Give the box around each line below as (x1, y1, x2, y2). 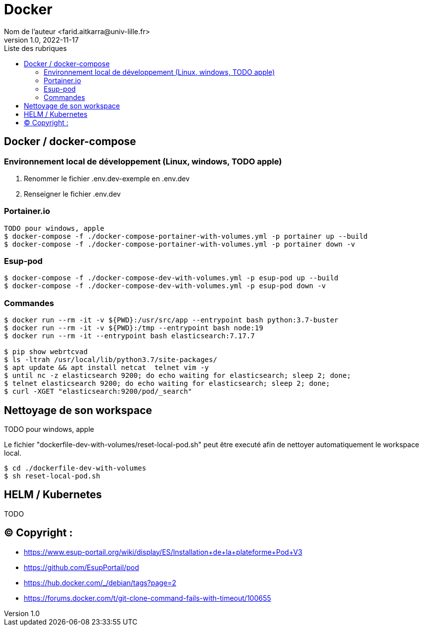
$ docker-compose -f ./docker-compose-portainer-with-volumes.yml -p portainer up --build (4, 232, 368, 240)
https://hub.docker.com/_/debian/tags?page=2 (24, 578, 177, 587)
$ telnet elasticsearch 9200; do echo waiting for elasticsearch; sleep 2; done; (4, 379, 330, 388)
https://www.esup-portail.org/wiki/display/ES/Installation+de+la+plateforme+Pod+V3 (24, 547, 302, 556)
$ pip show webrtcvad (4, 348, 88, 356)
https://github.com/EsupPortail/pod (24, 563, 139, 572)
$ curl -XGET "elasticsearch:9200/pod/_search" (4, 387, 192, 396)
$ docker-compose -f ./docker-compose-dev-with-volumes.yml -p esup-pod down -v (4, 282, 326, 290)
